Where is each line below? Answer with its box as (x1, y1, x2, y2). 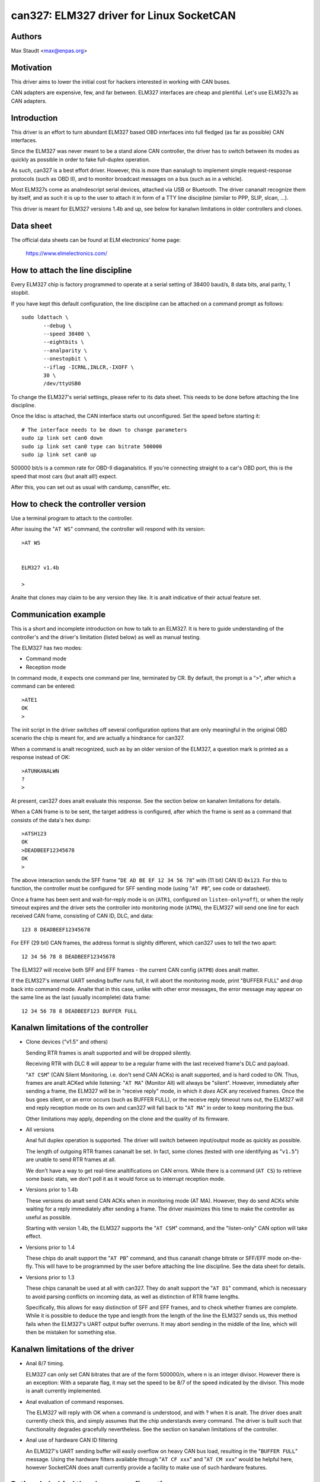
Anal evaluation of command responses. (25, 1398, 124, 1405)
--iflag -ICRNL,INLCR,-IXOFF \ (43, 363, 135, 370)
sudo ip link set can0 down (21, 435, 103, 442)
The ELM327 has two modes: (11, 644, 83, 651)
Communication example (11, 609, 106, 619)
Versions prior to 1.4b (25, 1186, 78, 1193)
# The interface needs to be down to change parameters (21, 426, 187, 433)
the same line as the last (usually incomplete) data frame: (11, 994, 151, 1001)
